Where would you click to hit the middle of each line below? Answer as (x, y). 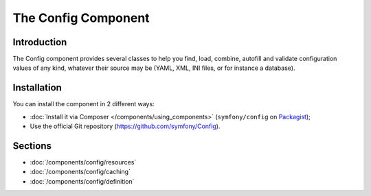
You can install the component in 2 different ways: (83, 104)
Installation (37, 88)
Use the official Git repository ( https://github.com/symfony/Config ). (125, 126)
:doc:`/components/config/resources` (83, 162)
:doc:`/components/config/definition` (82, 181)
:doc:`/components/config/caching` (80, 172)
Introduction (40, 42)
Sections (32, 146)
